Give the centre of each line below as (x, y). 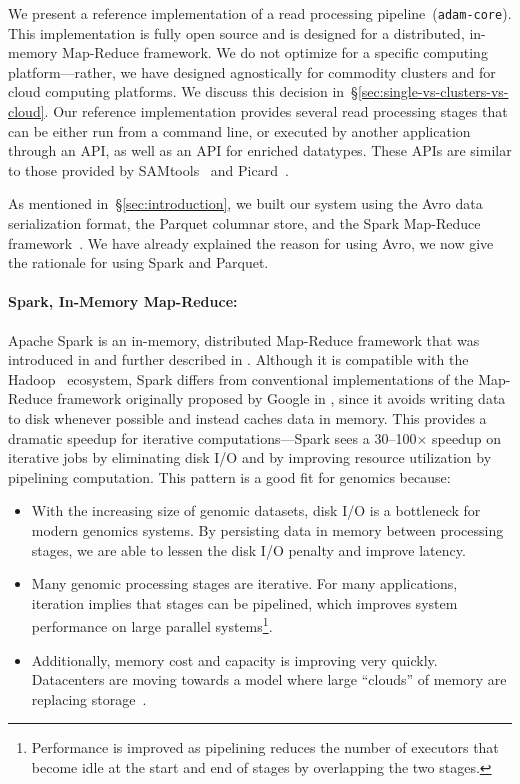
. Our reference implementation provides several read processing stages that (276, 111)
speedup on (466, 437)
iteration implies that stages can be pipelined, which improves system (244, 602)
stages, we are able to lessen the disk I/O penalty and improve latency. (248, 549)
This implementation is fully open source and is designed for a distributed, (236, 32)
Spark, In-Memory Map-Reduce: (123, 301)
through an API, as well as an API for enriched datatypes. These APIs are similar (260, 150)
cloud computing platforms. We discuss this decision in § (183, 91)
